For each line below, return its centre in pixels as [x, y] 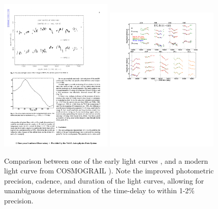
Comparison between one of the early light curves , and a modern [106, 160]
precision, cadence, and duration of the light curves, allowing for [104, 180]
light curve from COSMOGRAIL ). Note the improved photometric [109, 171]
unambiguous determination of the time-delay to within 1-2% [100, 190]
